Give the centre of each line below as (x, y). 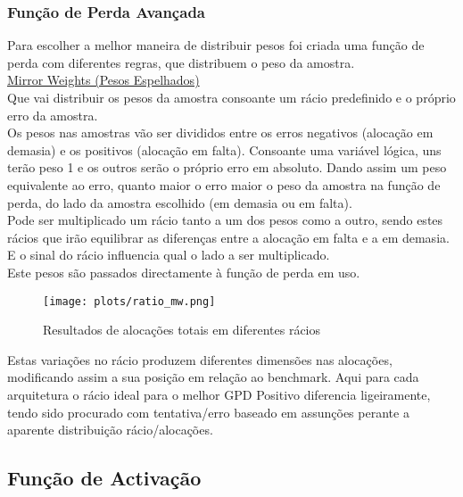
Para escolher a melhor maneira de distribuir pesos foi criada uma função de (216, 45)
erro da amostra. (53, 115)
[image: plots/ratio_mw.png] (129, 301)
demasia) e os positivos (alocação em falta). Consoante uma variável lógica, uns (224, 149)
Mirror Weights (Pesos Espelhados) (103, 80)
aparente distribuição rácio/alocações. (110, 430)
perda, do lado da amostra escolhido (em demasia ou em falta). (180, 202)
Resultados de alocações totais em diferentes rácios (182, 330)
